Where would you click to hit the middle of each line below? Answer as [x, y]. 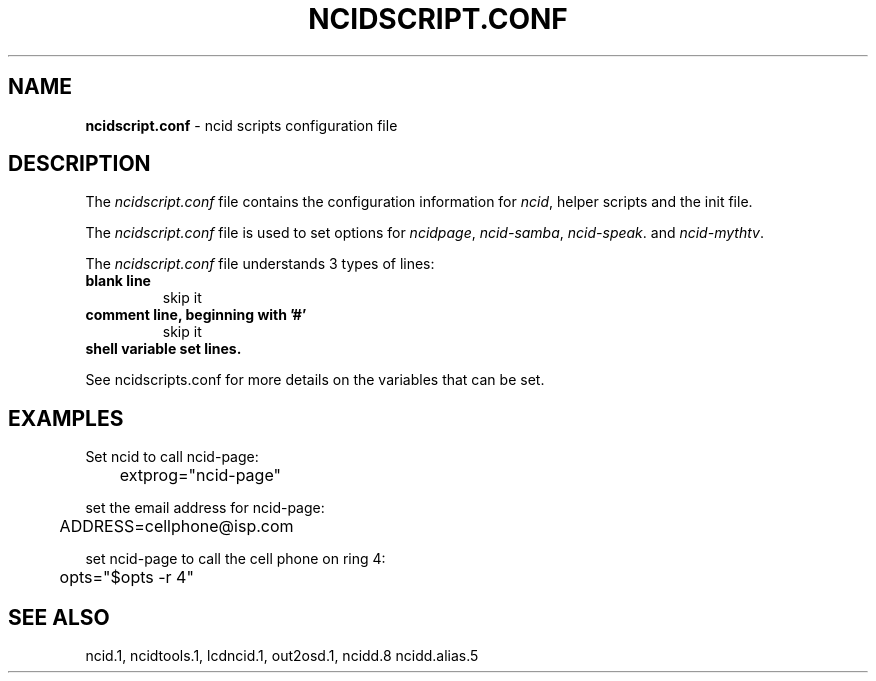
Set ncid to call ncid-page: [172, 457]
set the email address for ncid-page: [205, 508]
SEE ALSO [59, 617]
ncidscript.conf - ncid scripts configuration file [241, 125]
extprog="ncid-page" [200, 475]
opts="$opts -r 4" [126, 577]
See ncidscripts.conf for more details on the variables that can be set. [315, 380]
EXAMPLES [66, 418]
